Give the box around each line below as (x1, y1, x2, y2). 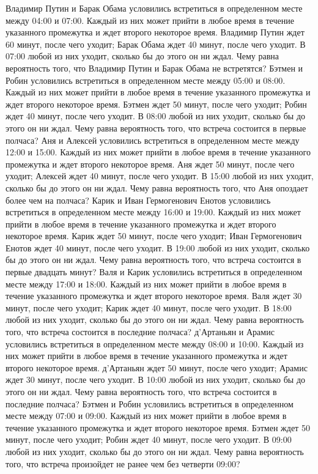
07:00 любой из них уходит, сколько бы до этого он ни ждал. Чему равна (6, 50, 279, 62)
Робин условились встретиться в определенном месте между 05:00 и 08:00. (6, 73, 286, 86)
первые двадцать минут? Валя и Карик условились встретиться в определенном (6, 265, 303, 278)
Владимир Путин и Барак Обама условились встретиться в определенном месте (6, 2, 303, 14)
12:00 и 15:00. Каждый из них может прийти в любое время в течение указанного (6, 146, 311, 158)
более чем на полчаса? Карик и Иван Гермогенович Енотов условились (6, 193, 271, 206)
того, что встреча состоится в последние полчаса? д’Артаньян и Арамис (6, 325, 275, 338)
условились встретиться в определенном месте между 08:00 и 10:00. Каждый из (6, 337, 304, 350)
